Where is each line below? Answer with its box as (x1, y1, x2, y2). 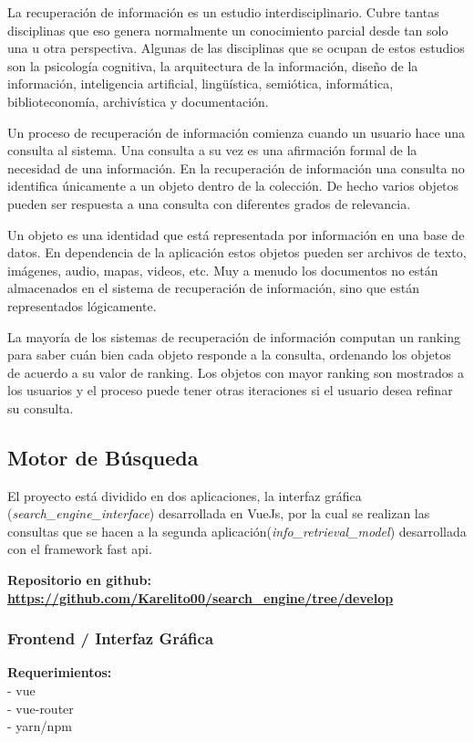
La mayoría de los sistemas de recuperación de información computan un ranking (7, 327, 460, 346)
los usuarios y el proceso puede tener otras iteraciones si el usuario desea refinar (7, 381, 453, 400)
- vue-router (7, 698, 74, 717)
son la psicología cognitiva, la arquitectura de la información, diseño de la (7, 56, 418, 75)
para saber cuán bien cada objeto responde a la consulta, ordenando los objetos (7, 345, 451, 364)
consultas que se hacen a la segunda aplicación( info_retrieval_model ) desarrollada (7, 521, 467, 540)
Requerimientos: (7, 663, 112, 682)
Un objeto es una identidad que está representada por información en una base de (7, 225, 465, 244)
